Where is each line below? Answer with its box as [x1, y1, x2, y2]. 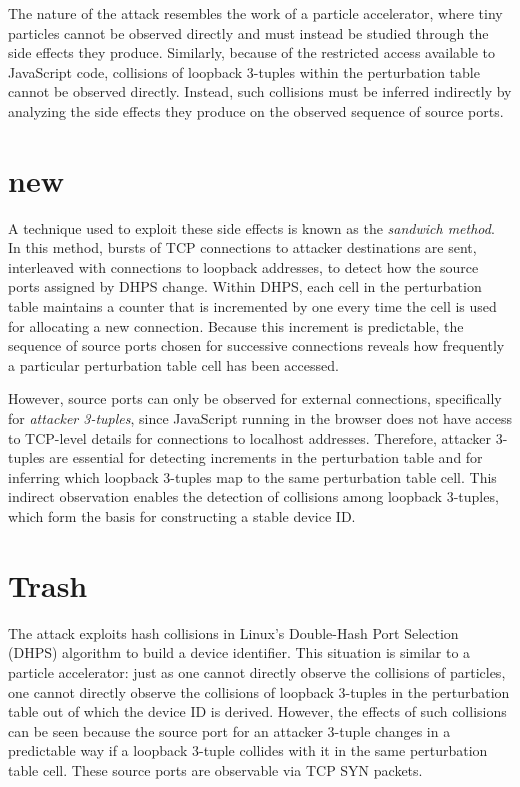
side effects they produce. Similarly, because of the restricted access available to [8, 42, 496, 63]
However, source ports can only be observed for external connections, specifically [8, 388, 502, 409]
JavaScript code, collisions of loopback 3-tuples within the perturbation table [8, 61, 480, 82]
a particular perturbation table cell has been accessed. [8, 354, 339, 375]
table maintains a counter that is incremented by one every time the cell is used [8, 296, 497, 317]
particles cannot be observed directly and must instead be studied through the [8, 22, 489, 43]
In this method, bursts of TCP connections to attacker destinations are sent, [8, 237, 477, 258]
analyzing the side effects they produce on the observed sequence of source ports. [8, 100, 504, 121]
